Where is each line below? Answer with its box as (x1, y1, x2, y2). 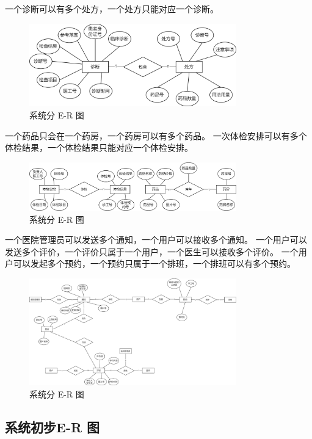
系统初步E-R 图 (5, 418, 100, 437)
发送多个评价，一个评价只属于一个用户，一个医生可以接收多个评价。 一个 (5, 245, 299, 258)
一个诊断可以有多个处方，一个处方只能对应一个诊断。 (5, 2, 219, 15)
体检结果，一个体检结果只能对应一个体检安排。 (5, 141, 193, 154)
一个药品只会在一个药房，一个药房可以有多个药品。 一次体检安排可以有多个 (5, 129, 307, 142)
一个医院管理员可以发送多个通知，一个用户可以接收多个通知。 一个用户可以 (5, 233, 307, 246)
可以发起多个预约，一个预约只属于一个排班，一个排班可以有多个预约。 (13, 257, 296, 270)
